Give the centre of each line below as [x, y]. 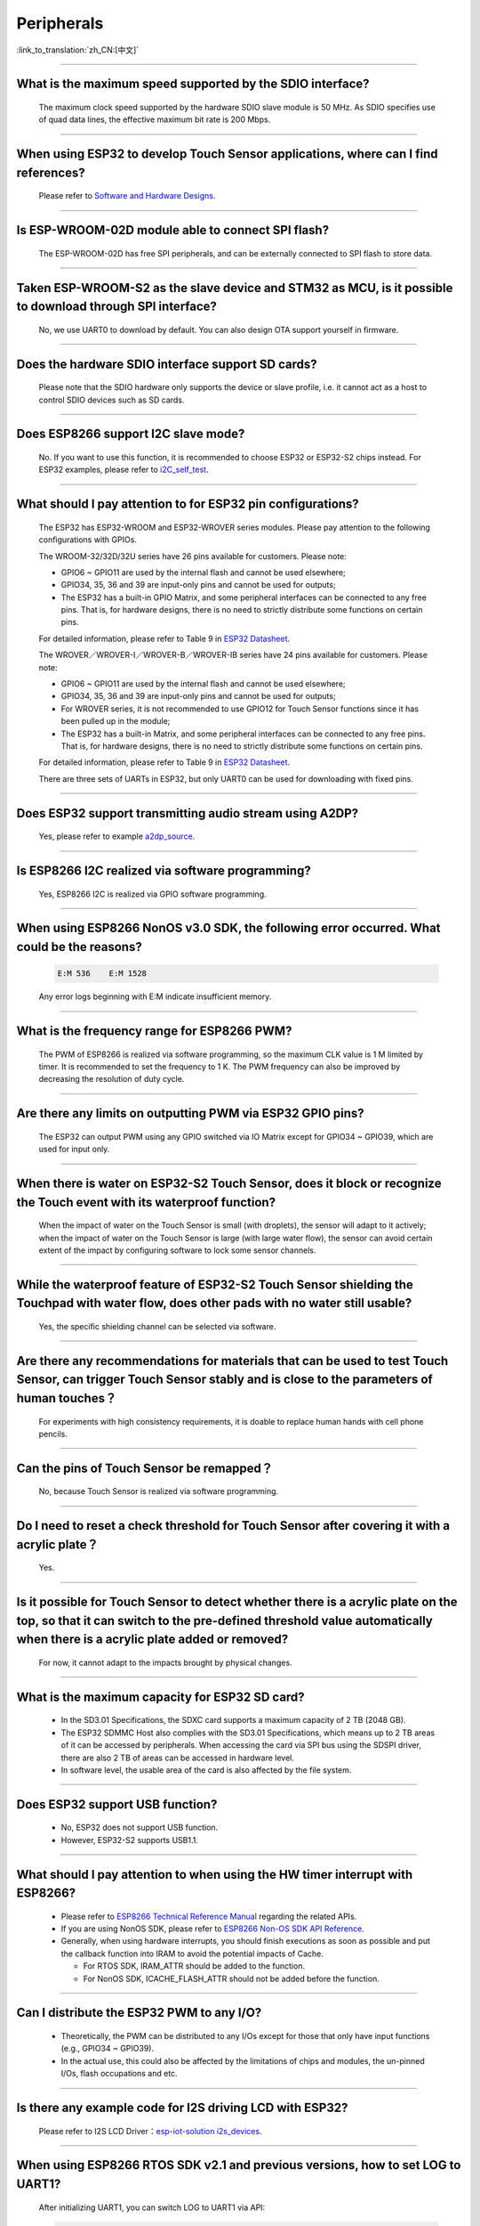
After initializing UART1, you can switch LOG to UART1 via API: [152, 2207]
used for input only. [74, 1150]
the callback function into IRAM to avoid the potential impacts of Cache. [192, 1954]
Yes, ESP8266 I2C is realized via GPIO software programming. [152, 894]
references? [51, 172]
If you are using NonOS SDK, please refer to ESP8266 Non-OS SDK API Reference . [212, 1929]
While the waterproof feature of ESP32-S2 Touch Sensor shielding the [215, 1284]
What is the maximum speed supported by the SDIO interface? [193, 84]
